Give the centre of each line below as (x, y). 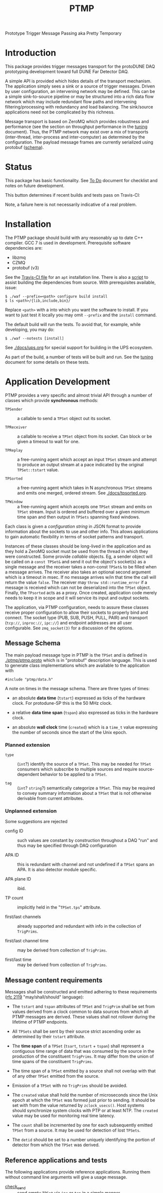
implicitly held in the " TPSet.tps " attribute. (59, 907)
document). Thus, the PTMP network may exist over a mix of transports (77, 132)
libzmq (19, 257)
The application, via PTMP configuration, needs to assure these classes (77, 607)
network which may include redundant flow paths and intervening (71, 102)
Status (19, 167)
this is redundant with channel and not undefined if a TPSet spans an (86, 864)
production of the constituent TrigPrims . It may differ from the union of (83, 1056)
